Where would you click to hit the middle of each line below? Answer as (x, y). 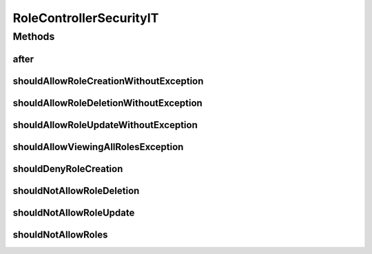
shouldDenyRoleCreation (68, 169)
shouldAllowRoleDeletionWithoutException (107, 103)
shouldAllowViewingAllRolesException (98, 147)
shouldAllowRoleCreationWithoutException (108, 81)
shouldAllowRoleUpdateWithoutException (105, 125)
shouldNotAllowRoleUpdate (74, 212)
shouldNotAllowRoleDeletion (76, 190)
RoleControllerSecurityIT (86, 18)
